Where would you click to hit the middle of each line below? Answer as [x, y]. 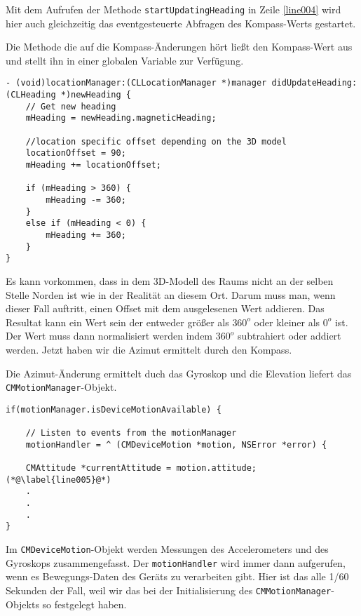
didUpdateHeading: [314, 83]
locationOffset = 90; [76, 153]
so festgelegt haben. [84, 604]
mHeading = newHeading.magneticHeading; [121, 118]
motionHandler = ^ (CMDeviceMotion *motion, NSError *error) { [176, 444]
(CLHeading [31, 95]
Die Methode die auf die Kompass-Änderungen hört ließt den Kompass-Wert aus [179, 47]
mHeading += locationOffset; [93, 165]
